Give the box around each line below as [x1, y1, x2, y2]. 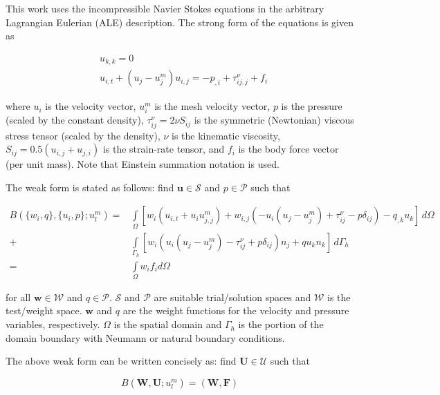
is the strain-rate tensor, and [102, 142, 225, 156]
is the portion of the [238, 317, 324, 331]
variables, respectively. [6, 317, 100, 331]
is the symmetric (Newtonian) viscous [194, 113, 354, 127]
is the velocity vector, [45, 99, 136, 113]
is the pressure [281, 99, 342, 113]
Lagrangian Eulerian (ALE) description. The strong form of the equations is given [6, 15, 354, 29]
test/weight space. [6, 303, 82, 318]
